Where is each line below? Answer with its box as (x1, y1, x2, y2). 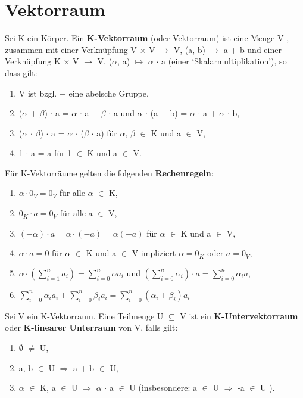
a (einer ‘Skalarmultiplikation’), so (161, 55, 287, 67)
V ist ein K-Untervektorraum (180, 309, 298, 322)
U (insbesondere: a (129, 381, 198, 394)
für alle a (60, 207, 93, 219)
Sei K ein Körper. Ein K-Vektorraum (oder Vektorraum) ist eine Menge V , (5, 32, 289, 44)
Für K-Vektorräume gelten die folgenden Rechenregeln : (5, 166, 214, 179)
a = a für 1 (31, 147, 72, 159)
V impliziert (132, 247, 176, 259)
